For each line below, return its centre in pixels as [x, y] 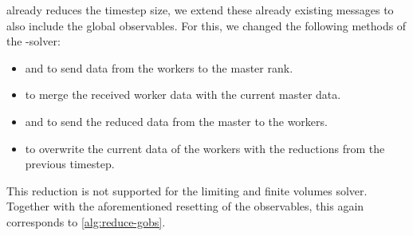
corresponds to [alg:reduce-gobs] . [86, 221]
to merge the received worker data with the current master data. [183, 94]
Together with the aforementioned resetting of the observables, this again [185, 206]
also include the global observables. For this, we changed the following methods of [206, 25]
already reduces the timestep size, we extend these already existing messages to [200, 10]
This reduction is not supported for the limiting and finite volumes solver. [187, 190]
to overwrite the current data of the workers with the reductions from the [205, 148]
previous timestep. [70, 164]
